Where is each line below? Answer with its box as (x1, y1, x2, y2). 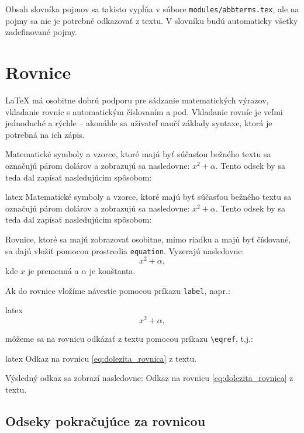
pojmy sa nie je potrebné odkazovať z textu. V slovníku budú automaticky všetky (5, 14, 298, 26)
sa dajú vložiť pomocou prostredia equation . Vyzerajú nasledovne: (5, 244, 244, 257)
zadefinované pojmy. (5, 26, 77, 38)
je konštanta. (89, 265, 136, 277)
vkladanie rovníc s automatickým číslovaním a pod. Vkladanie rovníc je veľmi (5, 105, 283, 117)
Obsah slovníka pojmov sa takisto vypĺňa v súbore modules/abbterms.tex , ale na (5, 3, 299, 15)
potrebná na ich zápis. (5, 128, 85, 140)
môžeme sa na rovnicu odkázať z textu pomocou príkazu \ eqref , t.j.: (5, 332, 253, 345)
